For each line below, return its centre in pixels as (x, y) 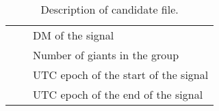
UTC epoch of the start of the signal (121, 75)
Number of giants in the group (106, 55)
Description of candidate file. (109, 9)
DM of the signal (74, 35)
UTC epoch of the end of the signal (118, 94)
